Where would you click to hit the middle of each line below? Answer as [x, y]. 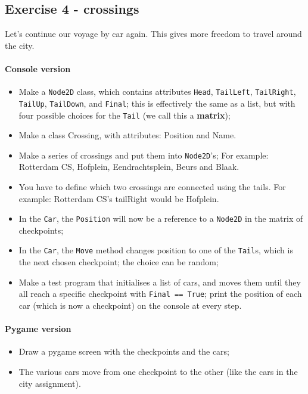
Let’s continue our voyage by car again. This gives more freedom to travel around [153, 34]
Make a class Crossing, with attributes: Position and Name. [127, 135]
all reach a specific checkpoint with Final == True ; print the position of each [160, 294]
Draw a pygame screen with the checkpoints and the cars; [124, 351]
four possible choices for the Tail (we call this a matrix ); [125, 115]
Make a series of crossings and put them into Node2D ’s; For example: [144, 155]
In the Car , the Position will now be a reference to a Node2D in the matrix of [161, 218]
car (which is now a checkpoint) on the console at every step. [130, 305]
